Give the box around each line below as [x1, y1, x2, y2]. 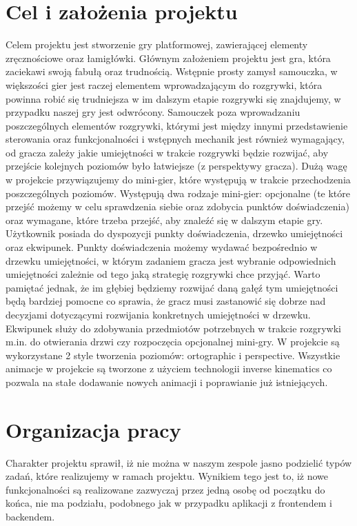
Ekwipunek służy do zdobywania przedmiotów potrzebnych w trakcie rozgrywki [6, 321, 342, 335]
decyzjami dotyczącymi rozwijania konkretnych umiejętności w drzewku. [6, 307, 311, 321]
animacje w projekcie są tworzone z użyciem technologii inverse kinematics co [6, 361, 332, 376]
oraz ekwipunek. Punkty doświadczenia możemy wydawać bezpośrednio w [6, 240, 318, 254]
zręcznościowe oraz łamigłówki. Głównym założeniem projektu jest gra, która [6, 50, 331, 65]
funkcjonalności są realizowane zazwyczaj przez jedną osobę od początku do [6, 482, 325, 496]
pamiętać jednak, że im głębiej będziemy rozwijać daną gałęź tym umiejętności [6, 280, 338, 294]
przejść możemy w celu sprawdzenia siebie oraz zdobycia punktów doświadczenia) [6, 199, 349, 214]
